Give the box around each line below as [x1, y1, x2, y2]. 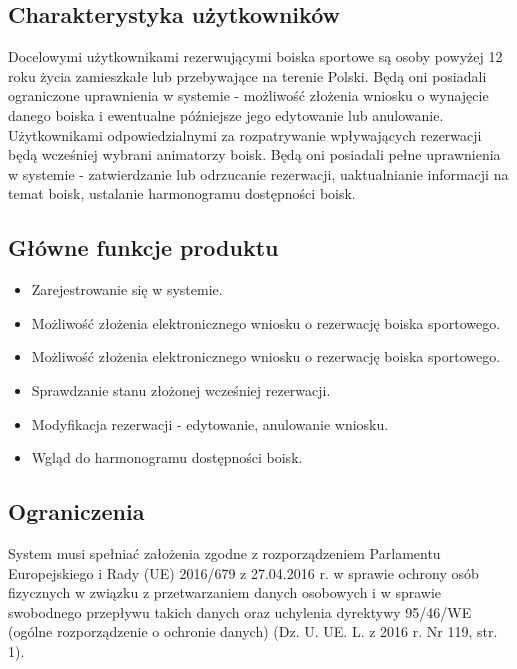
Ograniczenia [8, 496, 145, 527]
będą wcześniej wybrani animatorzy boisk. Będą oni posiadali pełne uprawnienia [8, 144, 501, 165]
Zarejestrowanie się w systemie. [31, 279, 223, 300]
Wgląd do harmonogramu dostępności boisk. [31, 447, 303, 468]
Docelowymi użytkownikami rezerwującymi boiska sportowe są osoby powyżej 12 [8, 46, 503, 67]
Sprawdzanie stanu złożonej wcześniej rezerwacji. [31, 379, 331, 400]
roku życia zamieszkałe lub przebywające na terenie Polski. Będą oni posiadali [8, 65, 487, 86]
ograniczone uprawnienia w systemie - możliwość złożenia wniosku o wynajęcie [8, 85, 489, 106]
